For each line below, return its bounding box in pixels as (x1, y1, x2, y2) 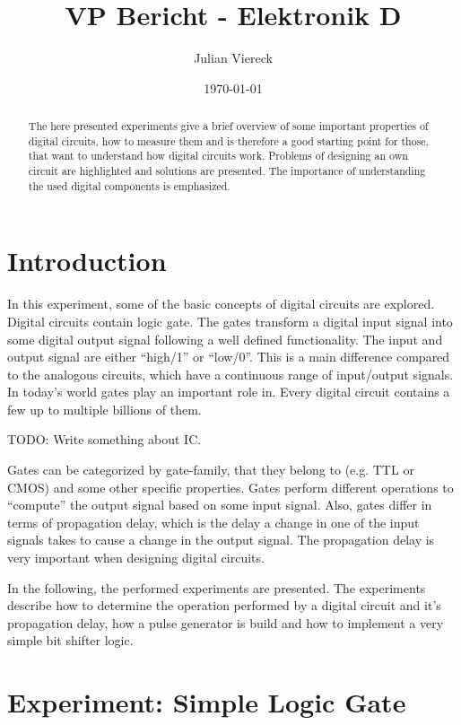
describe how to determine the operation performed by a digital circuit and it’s (7, 596, 441, 615)
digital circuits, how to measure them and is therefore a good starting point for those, (28, 133, 429, 148)
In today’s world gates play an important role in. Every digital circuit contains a (7, 382, 450, 401)
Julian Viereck (194, 48, 273, 67)
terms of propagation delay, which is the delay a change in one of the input (7, 512, 420, 531)
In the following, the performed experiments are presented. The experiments (7, 578, 426, 597)
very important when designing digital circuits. (7, 548, 265, 567)
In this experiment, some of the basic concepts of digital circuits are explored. (7, 294, 435, 313)
